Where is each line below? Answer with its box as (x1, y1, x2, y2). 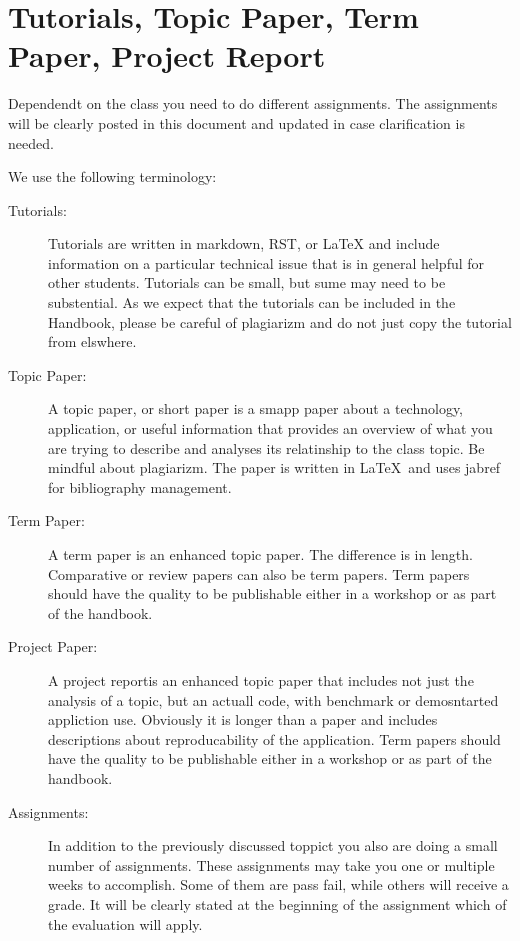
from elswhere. (48, 331, 137, 352)
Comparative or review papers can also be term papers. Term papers (48, 563, 470, 584)
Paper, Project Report (8, 35, 326, 76)
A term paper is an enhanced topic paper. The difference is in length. (48, 544, 473, 564)
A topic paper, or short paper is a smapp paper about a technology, (48, 398, 464, 419)
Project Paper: (8, 636, 98, 657)
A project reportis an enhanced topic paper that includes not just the (48, 669, 474, 690)
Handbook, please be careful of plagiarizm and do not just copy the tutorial (48, 311, 512, 332)
